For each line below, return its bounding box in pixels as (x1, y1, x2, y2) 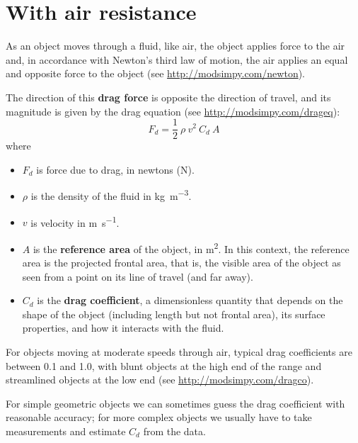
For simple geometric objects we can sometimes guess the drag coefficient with (6, 396, 345, 410)
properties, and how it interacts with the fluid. (22, 320, 224, 335)
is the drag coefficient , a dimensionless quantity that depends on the (37, 293, 343, 308)
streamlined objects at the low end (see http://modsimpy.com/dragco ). (6, 372, 314, 387)
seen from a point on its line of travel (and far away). (22, 269, 253, 284)
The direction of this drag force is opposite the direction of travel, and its (6, 89, 331, 104)
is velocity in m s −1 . (30, 213, 120, 230)
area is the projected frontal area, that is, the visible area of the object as (22, 255, 341, 270)
